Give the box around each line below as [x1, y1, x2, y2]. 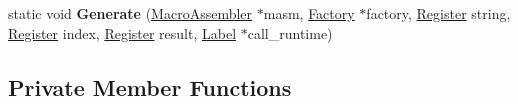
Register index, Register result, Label [8, 22, 237, 43]
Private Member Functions [8, 71, 292, 102]
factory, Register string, [366, 3, 511, 23]
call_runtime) [247, 22, 333, 43]
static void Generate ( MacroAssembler [8, 3, 253, 23]
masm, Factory [263, 3, 355, 23]
